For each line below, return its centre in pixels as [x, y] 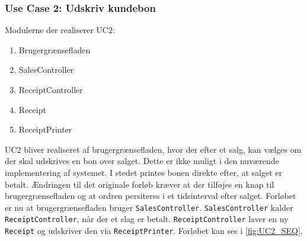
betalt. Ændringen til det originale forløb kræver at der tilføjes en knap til [140, 184]
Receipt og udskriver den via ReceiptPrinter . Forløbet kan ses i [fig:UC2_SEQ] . [154, 231]
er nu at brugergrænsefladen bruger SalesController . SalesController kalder [149, 207]
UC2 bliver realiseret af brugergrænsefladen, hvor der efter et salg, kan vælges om [153, 149]
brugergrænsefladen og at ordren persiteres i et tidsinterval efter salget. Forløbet [151, 196]
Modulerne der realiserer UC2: [60, 30]
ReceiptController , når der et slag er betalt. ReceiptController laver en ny [147, 219]
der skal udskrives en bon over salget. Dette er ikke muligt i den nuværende [142, 161]
